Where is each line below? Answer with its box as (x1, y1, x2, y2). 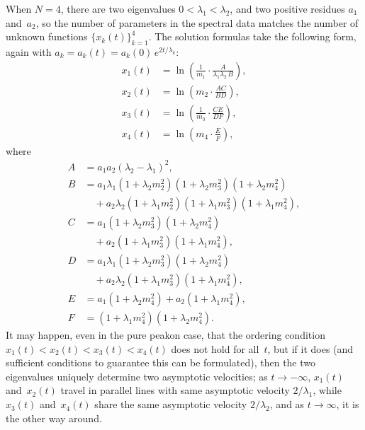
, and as (269, 397, 305, 412)
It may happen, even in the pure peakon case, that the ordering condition (6, 327, 325, 342)
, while (313, 383, 342, 397)
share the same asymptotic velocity (94, 397, 247, 412)
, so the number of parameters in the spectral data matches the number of (35, 15, 359, 30)
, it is (336, 397, 359, 412)
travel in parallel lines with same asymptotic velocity (60, 383, 290, 397)
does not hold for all (171, 341, 259, 356)
